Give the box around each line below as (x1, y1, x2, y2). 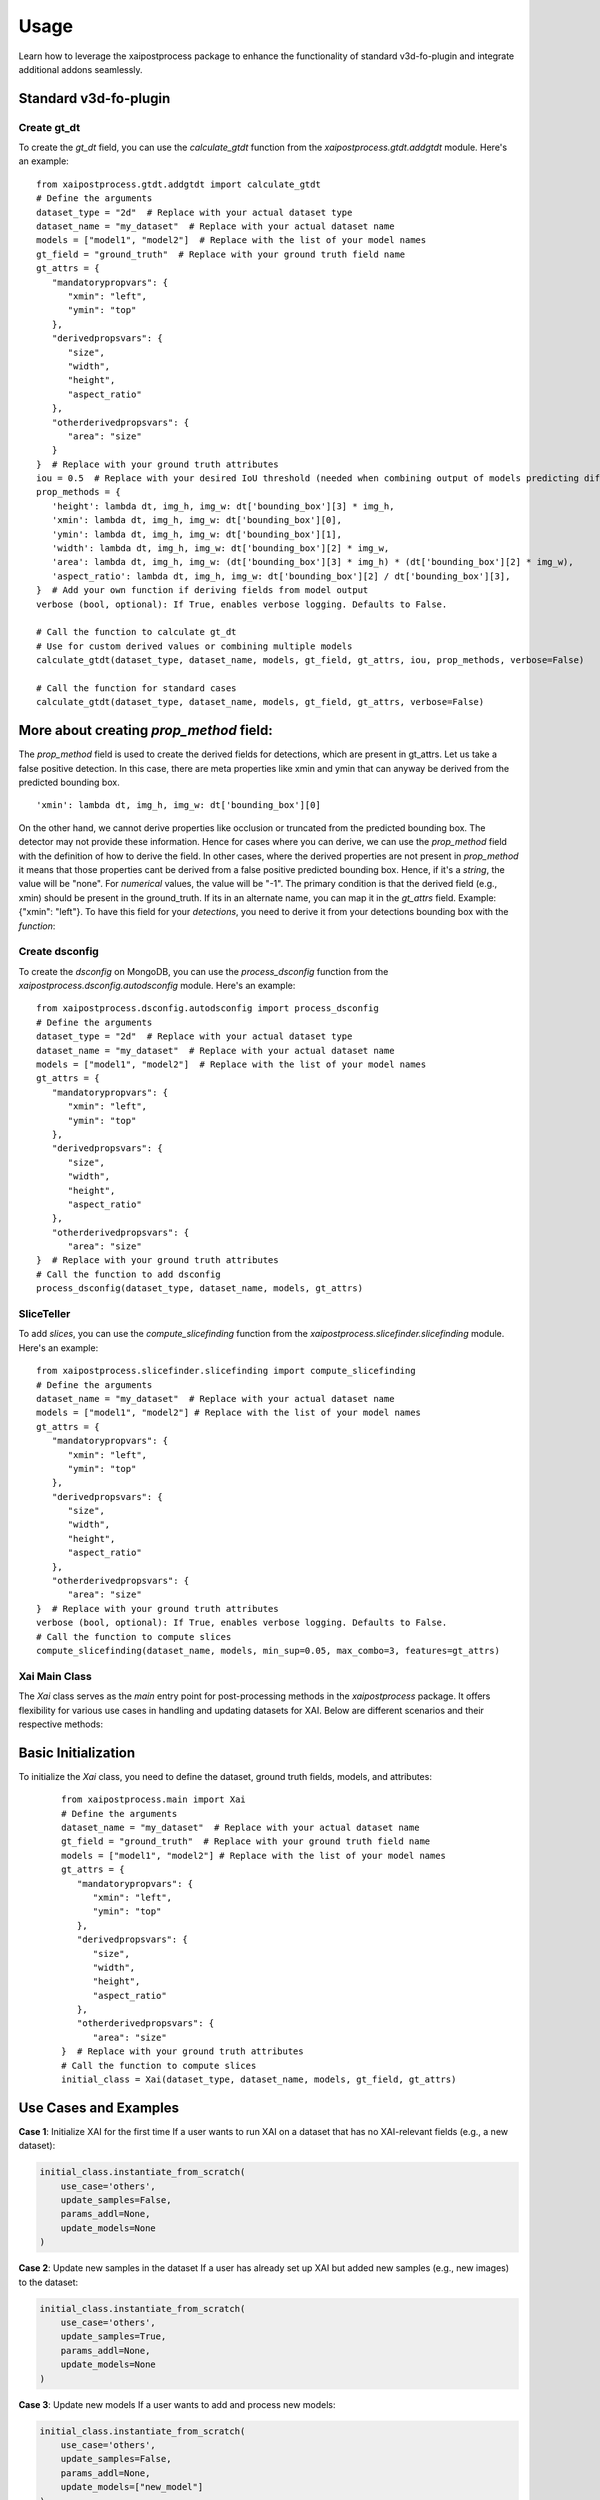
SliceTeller (18, 1307, 71, 1321)
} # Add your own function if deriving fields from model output (36, 585, 369, 596)
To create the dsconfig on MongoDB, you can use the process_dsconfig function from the (18, 965, 389, 977)
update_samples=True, (60, 2331, 167, 2342)
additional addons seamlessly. (18, 63, 144, 75)
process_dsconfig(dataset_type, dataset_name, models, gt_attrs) (36, 1283, 364, 1294)
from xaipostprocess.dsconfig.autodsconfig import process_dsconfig (36, 1003, 379, 1014)
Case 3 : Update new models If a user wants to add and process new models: (18, 2398, 336, 2410)
